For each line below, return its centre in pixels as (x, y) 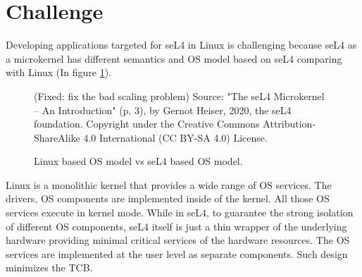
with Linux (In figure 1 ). (58, 72)
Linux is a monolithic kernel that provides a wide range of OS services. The (169, 184)
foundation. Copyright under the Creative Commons (147, 124)
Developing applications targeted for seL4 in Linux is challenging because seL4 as (181, 45)
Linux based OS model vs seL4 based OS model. (138, 161)
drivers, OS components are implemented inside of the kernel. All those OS (168, 198)
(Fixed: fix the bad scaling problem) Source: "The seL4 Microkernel (179, 96)
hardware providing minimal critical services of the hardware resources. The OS (178, 240)
